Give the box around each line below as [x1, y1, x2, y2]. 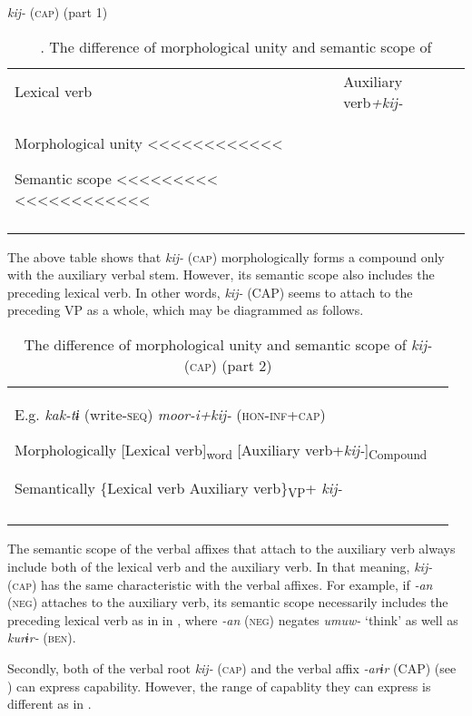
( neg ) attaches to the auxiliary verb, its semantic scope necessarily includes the [7, 593, 448, 612]
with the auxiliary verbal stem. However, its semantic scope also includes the [7, 265, 435, 284]
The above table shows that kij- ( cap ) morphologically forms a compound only [7, 247, 445, 266]
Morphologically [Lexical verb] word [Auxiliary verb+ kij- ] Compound [15, 438, 428, 464]
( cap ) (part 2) [183, 354, 272, 376]
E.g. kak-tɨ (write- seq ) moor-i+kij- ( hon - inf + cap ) [15, 403, 326, 425]
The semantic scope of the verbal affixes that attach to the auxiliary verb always [7, 539, 456, 558]
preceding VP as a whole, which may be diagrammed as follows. [7, 300, 364, 319]
